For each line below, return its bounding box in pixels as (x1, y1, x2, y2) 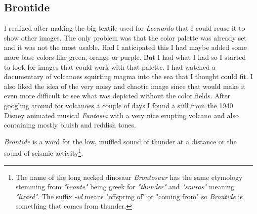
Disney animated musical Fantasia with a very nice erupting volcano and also (4, 110, 239, 120)
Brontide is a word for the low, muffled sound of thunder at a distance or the (4, 136, 237, 146)
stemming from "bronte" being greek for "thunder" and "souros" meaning (15, 181, 235, 192)
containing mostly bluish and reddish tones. (4, 120, 136, 130)
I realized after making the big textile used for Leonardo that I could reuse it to (4, 23, 245, 33)
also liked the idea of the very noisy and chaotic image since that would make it (4, 81, 246, 91)
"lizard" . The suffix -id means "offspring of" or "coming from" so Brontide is (15, 191, 243, 201)
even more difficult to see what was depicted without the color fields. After (4, 90, 231, 101)
